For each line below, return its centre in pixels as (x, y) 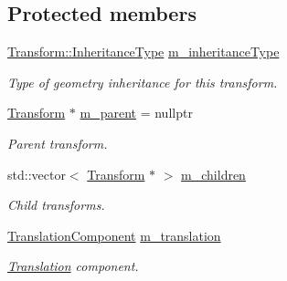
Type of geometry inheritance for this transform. (143, 82)
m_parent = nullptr (136, 113)
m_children (213, 174)
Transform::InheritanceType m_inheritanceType (143, 52)
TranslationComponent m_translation (114, 235)
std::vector (37, 174)
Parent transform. (58, 143)
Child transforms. (56, 205)
